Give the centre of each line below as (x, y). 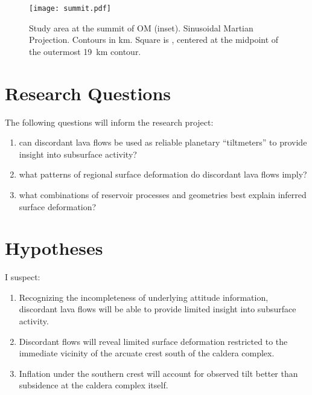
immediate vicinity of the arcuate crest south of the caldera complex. (147, 353)
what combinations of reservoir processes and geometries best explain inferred (163, 194)
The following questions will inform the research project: (109, 122)
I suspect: (23, 277)
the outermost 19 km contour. (85, 51)
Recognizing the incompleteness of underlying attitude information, (144, 297)
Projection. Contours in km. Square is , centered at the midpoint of (154, 40)
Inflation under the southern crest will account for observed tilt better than (158, 373)
